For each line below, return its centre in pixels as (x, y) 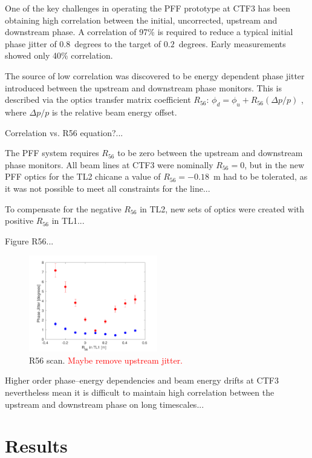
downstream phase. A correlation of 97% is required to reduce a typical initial (149, 32)
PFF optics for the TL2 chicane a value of (83, 176)
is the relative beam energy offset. (114, 112)
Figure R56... (29, 240)
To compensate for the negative (63, 208)
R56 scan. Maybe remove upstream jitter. (106, 360)
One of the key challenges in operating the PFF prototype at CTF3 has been (148, 8)
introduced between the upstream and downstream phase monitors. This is (143, 87)
